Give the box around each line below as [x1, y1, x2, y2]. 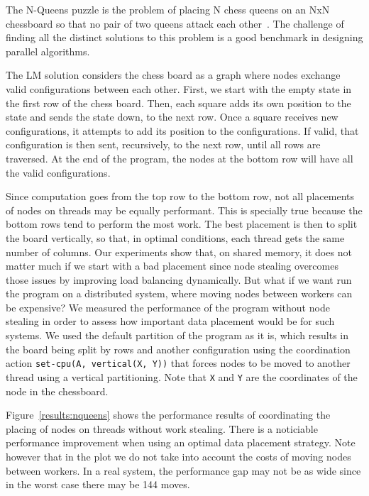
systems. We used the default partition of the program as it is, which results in [6, 328, 348, 343]
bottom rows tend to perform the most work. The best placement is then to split [6, 216, 358, 231]
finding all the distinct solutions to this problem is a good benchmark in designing [6, 30, 363, 45]
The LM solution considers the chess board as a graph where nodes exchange [6, 67, 341, 82]
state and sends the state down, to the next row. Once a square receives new [6, 109, 338, 124]
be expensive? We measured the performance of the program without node [6, 299, 330, 314]
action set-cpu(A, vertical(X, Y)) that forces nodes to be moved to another [6, 356, 351, 370]
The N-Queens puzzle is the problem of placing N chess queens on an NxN [6, 2, 330, 16]
